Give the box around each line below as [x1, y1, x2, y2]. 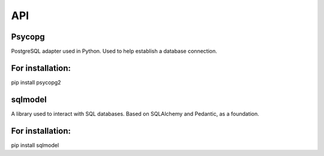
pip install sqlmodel [11, 141, 59, 149]
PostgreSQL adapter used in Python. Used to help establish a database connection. [11, 48, 217, 55]
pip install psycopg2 [11, 78, 61, 86]
